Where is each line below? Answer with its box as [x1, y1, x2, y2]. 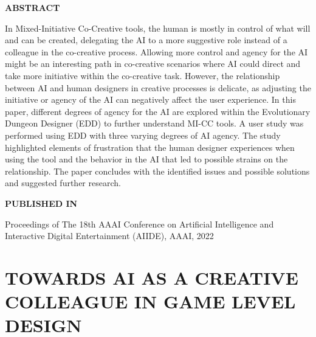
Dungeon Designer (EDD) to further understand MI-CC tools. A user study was [5, 117, 304, 130]
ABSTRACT [5, 1, 60, 13]
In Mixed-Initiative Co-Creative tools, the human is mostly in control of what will [5, 21, 311, 34]
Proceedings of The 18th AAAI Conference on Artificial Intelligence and [5, 217, 274, 230]
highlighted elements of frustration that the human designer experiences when [5, 141, 295, 153]
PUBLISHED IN [5, 196, 78, 209]
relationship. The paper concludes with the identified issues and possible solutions [5, 164, 310, 177]
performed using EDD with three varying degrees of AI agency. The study [5, 128, 281, 141]
